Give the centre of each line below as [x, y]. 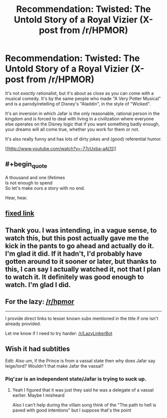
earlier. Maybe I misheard [38, 395]
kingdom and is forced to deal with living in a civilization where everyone [80, 118]
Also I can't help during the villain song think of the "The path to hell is [84, 405]
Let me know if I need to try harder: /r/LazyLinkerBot [59, 333]
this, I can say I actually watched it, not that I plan [83, 269]
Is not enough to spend [29, 183]
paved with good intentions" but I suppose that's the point [72, 410]
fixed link [20, 213]
